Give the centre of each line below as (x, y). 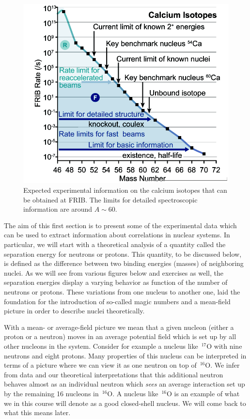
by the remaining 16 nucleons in (51, 393)
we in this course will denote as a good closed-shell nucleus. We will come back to (125, 403)
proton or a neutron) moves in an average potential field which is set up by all (120, 336)
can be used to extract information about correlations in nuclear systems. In (117, 235)
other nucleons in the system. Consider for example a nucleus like (101, 346)
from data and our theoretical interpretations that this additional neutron (114, 374)
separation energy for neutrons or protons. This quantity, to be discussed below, (123, 254)
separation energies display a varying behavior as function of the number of (116, 282)
